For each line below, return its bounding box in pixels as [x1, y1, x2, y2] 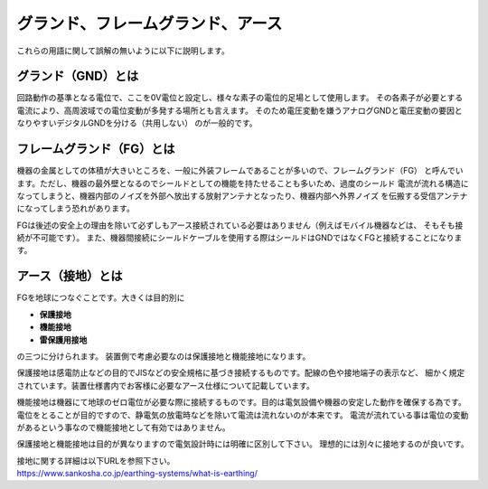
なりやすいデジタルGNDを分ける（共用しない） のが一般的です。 [16, 118, 258, 128]
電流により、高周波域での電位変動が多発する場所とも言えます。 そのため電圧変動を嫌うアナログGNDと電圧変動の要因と [16, 105, 463, 116]
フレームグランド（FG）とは [16, 141, 175, 157]
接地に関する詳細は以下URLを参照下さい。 [16, 455, 175, 465]
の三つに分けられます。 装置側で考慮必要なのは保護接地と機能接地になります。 [16, 351, 311, 362]
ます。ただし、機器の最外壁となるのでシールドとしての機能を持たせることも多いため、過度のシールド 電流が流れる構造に [16, 177, 469, 189]
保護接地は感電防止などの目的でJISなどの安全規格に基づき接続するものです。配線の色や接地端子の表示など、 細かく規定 [16, 367, 465, 379]
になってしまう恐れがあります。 [16, 203, 135, 214]
